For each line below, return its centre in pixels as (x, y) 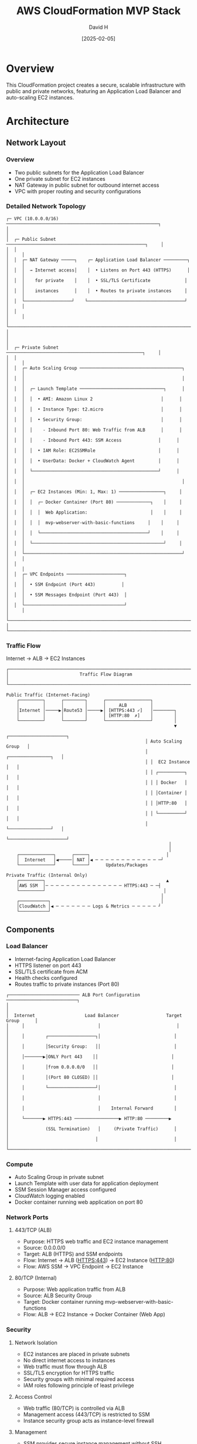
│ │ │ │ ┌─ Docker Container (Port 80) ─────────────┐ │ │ (94, 502)
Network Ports (27, 1217)
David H (98, 27)
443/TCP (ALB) (33, 1230)
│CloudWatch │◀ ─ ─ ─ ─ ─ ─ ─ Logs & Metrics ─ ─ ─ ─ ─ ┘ (89, 906)
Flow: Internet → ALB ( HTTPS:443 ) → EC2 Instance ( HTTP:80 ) (99, 1260)
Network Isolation (36, 1342)
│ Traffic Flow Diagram (69, 675)
